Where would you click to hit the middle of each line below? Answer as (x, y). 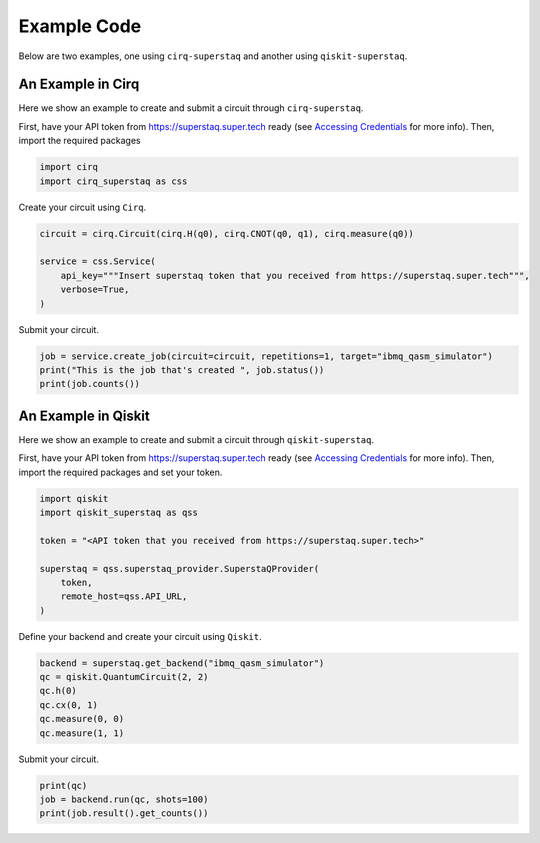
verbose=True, (95, 289)
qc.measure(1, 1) (82, 733)
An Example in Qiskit (84, 415)
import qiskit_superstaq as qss (119, 512)
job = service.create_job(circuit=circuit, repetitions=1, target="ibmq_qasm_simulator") (266, 356)
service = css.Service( (98, 261)
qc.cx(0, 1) (69, 704)
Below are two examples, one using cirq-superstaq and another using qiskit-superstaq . (213, 56)
